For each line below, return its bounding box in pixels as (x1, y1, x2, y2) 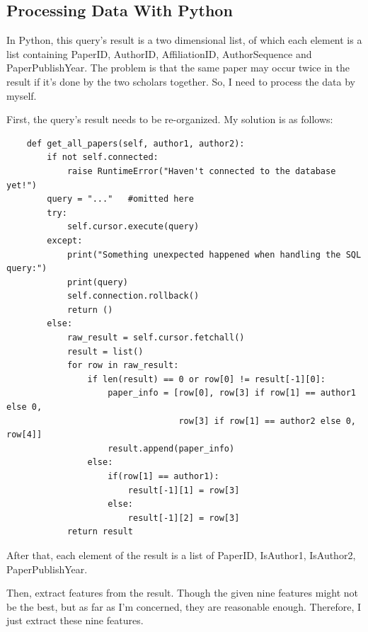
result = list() (67, 346, 144, 357)
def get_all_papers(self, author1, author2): (26, 138, 245, 149)
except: (47, 235, 83, 246)
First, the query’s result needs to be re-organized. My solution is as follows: (6, 112, 333, 127)
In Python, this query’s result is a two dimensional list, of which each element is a (6, 33, 362, 47)
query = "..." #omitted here (47, 194, 194, 205)
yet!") (6, 180, 37, 190)
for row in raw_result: (67, 360, 179, 371)
